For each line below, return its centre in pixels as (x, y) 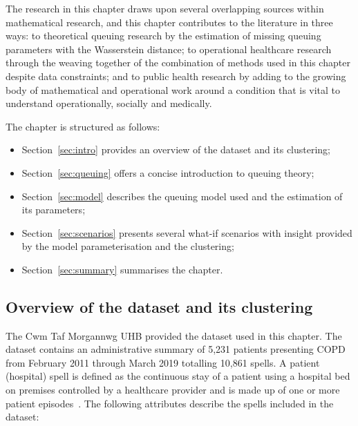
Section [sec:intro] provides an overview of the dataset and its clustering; (176, 149)
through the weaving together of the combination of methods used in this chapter (178, 62)
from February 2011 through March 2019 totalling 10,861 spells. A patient (163, 362)
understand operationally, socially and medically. (109, 103)
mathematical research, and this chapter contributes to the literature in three (169, 22)
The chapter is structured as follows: (83, 126)
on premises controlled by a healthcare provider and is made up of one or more (173, 390)
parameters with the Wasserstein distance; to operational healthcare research (169, 49)
